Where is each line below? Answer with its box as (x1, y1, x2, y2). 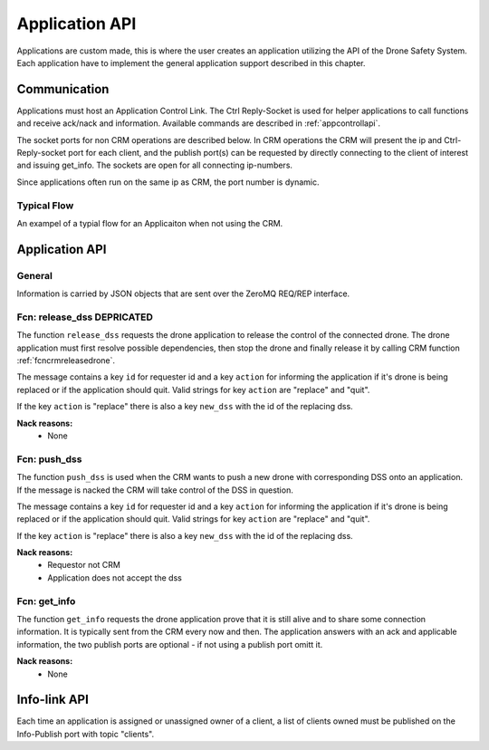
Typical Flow (16, 199, 74, 212)
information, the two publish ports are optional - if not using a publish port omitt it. (16, 639, 323, 649)
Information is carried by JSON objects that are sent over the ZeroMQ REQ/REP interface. (16, 288, 350, 299)
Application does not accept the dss (47, 572, 183, 583)
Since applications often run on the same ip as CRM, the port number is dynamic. (16, 177, 321, 187)
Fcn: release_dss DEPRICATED (16, 311, 154, 323)
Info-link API (16, 692, 90, 707)
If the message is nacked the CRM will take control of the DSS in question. (16, 485, 293, 495)
